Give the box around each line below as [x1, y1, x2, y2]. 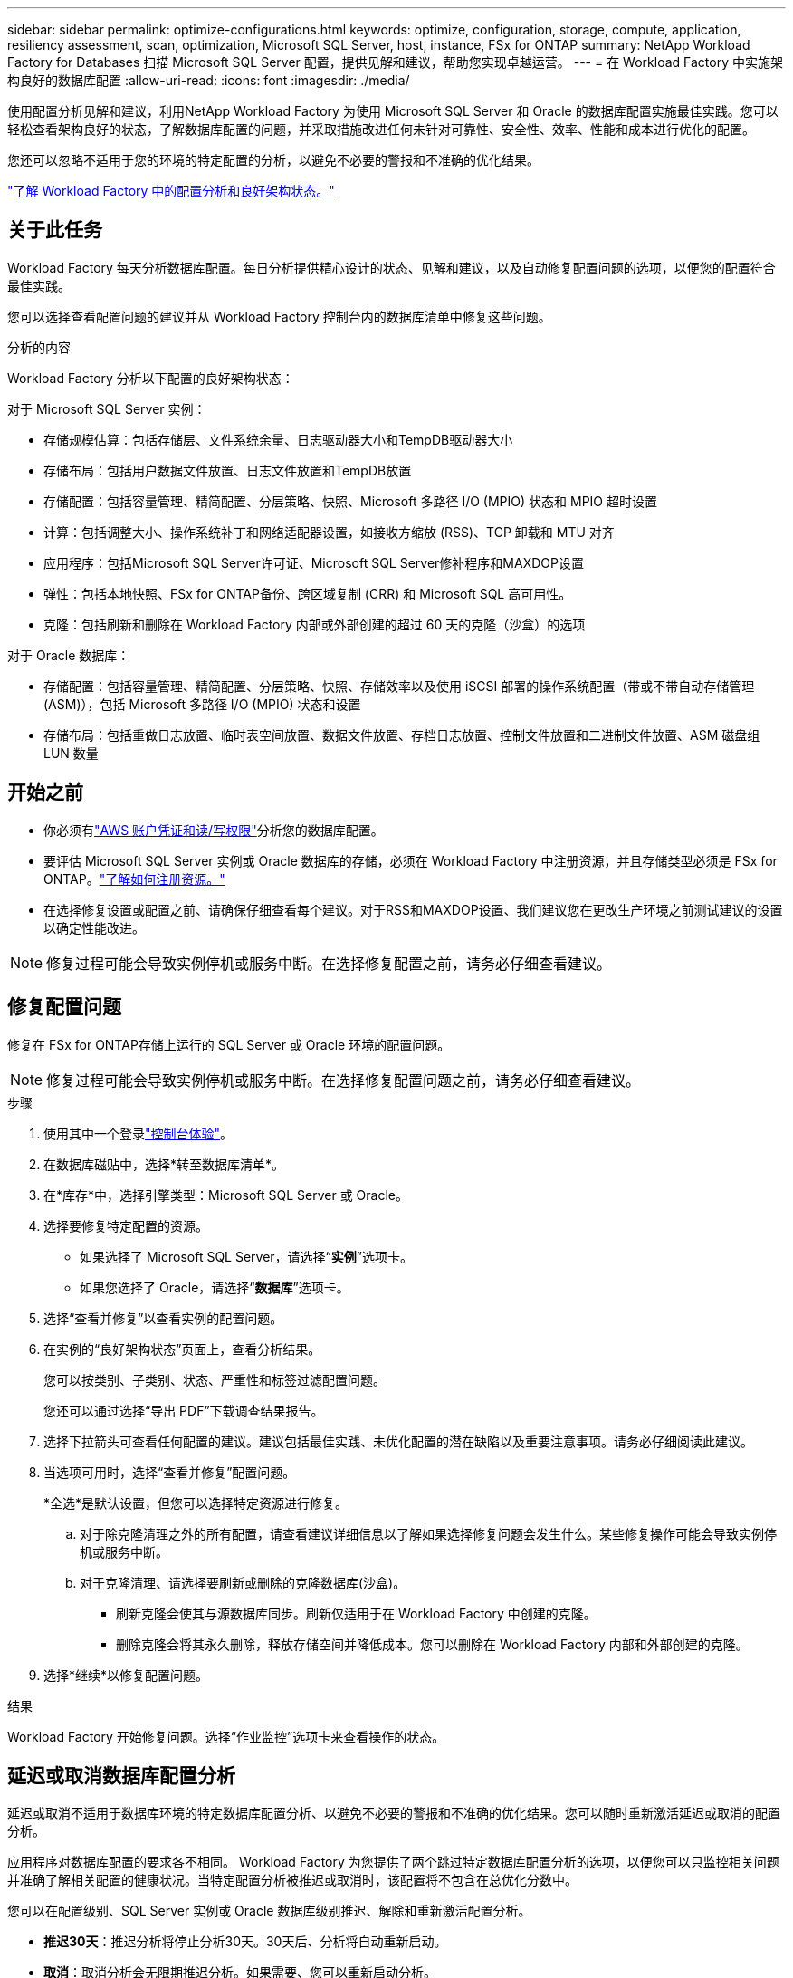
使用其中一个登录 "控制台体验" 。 [43, 1125, 234, 1141]
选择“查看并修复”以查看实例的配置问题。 [43, 1310, 283, 1326]
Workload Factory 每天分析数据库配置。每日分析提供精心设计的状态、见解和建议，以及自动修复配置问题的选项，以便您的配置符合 [7, 259, 776, 275]
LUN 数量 [43, 744, 99, 761]
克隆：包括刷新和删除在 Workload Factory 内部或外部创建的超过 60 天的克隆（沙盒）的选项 [43, 616, 586, 632]
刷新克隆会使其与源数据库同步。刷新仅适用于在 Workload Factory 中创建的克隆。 [116, 1605, 597, 1621]
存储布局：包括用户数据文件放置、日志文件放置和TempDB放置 [43, 462, 412, 478]
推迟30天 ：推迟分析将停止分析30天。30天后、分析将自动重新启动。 [43, 1934, 447, 1950]
